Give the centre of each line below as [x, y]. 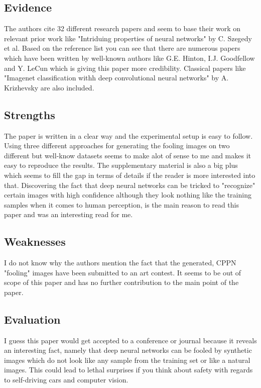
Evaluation [32, 319]
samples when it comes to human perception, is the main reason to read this [121, 204]
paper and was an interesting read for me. [69, 214]
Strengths [30, 114]
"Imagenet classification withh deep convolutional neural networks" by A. [116, 78]
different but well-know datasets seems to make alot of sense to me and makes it [128, 155]
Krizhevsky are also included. [49, 87]
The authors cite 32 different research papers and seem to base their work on [122, 28]
